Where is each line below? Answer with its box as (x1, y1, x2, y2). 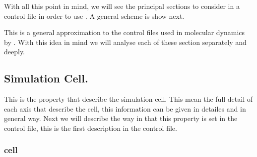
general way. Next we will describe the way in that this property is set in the (4, 113, 238, 123)
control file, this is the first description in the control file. (4, 122, 177, 133)
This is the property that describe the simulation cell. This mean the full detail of (4, 94, 253, 104)
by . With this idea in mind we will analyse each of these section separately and (4, 37, 247, 47)
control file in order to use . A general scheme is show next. (4, 10, 185, 21)
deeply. (4, 46, 25, 57)
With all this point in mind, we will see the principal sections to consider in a (4, 1, 240, 11)
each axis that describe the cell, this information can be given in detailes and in (4, 103, 246, 114)
